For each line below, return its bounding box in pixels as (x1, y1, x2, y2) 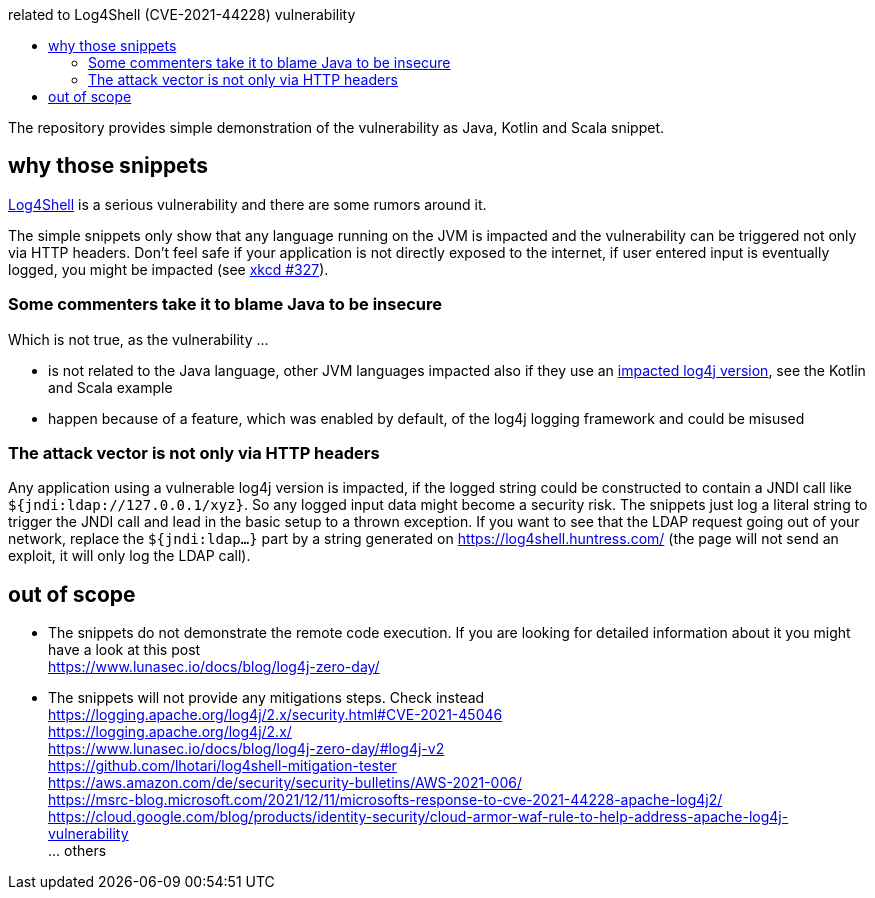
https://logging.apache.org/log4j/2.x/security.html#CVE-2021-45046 (48, 706, 503, 724)
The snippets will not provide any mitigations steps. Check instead (48, 689, 485, 707)
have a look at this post (48, 641, 201, 659)
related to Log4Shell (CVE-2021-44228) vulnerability (8, 6, 356, 23)
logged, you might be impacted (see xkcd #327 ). (8, 260, 329, 278)
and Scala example (48, 378, 173, 396)
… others (48, 842, 107, 860)
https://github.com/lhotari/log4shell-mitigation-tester (48, 757, 397, 775)
